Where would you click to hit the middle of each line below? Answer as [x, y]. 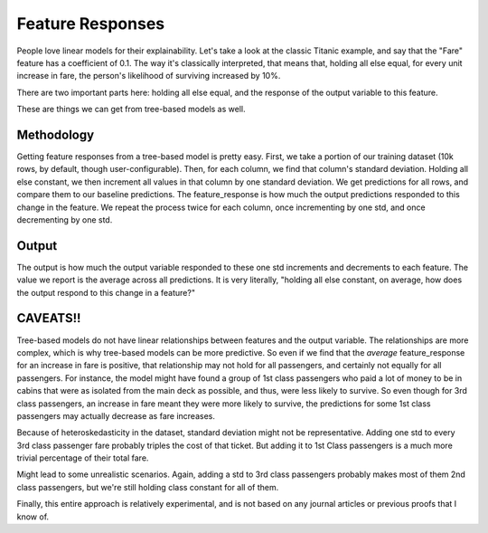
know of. [33, 517]
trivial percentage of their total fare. [83, 458]
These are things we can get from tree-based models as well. [131, 109]
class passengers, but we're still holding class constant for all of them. [148, 487]
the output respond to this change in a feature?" [106, 292]
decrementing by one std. [65, 219]
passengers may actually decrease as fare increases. [116, 415]
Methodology [56, 134]
